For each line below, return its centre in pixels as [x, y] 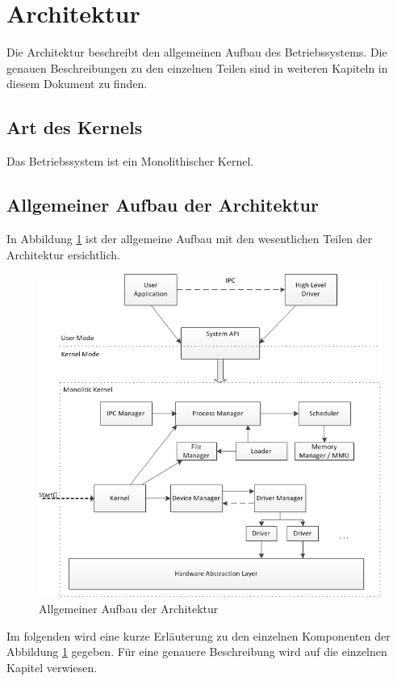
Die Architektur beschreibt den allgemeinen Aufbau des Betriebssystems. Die [197, 52]
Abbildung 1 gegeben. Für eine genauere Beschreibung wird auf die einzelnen [197, 652]
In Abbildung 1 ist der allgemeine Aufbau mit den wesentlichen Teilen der [190, 238]
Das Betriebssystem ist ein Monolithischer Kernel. [130, 161]
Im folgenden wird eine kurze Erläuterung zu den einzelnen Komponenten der [198, 635]
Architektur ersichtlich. [63, 254]
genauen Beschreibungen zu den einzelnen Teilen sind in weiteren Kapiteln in [197, 67]
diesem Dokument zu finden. [77, 84]
